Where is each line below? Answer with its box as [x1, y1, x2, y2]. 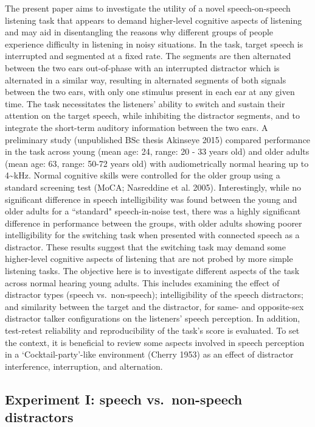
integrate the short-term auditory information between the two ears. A [5, 121, 268, 133]
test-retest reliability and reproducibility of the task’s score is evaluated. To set [5, 324, 300, 337]
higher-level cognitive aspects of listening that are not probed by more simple [5, 252, 293, 265]
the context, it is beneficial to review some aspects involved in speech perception [5, 336, 305, 348]
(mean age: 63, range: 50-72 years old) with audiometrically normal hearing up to [5, 157, 309, 169]
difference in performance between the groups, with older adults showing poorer [5, 216, 302, 229]
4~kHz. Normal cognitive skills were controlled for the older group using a [5, 169, 280, 182]
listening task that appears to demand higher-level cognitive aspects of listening [5, 13, 302, 26]
